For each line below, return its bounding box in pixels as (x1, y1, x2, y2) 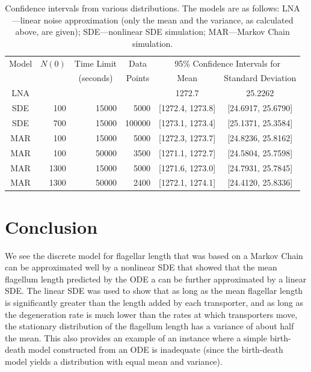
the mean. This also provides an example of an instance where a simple (5, 331, 267, 344)
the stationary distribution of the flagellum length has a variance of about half (5, 320, 294, 332)
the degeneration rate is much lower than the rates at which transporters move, (5, 308, 298, 320)
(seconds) (78, 72, 113, 84)
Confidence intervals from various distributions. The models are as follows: (5, 2, 280, 14)
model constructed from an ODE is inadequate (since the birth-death (28, 343, 283, 356)
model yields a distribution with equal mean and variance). (5, 355, 223, 367)
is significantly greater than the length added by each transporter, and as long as (5, 296, 304, 308)
